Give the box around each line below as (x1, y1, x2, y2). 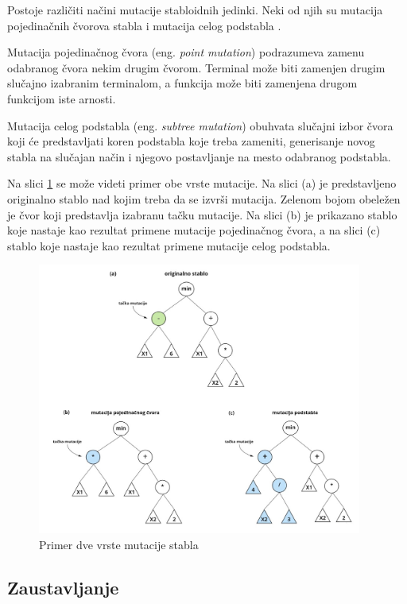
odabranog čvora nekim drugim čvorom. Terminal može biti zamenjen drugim (7, 59, 386, 75)
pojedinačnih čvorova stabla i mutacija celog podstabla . (7, 17, 281, 33)
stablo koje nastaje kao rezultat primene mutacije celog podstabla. (7, 237, 331, 254)
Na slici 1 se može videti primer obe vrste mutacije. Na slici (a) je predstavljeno (7, 175, 397, 192)
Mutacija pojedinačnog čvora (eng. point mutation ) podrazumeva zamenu (7, 44, 365, 60)
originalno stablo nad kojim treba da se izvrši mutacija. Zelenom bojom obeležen (7, 190, 401, 207)
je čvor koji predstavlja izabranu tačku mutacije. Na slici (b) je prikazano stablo (7, 206, 397, 223)
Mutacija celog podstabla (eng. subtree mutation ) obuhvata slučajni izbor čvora (7, 117, 393, 134)
